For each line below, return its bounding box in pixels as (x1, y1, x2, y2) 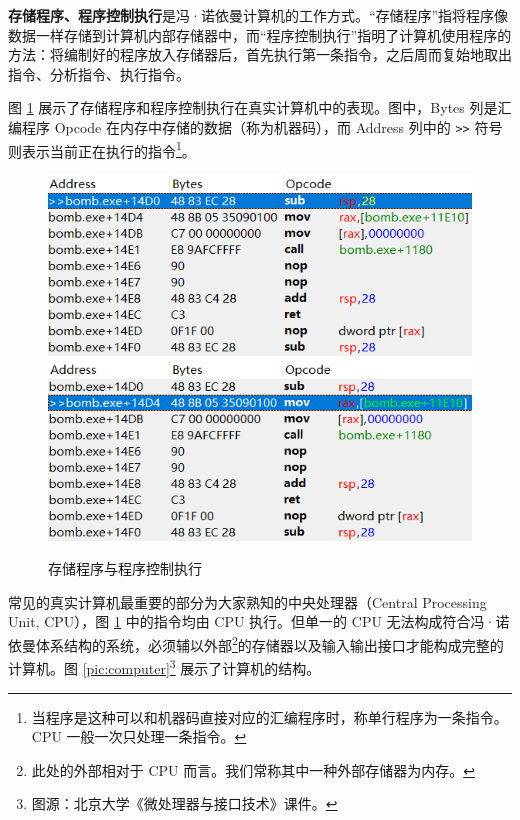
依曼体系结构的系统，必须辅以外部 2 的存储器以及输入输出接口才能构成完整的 (8, 632, 504, 655)
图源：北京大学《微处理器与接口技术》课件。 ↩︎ (31, 793, 338, 814)
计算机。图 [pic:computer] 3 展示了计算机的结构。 (8, 655, 321, 678)
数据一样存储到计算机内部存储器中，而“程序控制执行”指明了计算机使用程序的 (8, 24, 512, 45)
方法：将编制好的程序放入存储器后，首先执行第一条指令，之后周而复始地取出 (8, 44, 512, 65)
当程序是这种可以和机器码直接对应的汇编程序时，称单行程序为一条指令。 (31, 706, 508, 727)
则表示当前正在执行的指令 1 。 (8, 137, 196, 161)
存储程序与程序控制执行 (48, 558, 202, 579)
